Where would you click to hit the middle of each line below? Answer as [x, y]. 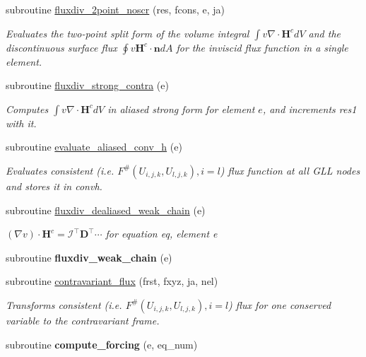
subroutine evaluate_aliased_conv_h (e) [94, 147]
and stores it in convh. [54, 186]
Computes [27, 109]
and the [324, 33]
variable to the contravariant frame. [83, 320]
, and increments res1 [309, 109]
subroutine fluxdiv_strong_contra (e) [87, 85]
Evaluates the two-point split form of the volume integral [128, 33]
